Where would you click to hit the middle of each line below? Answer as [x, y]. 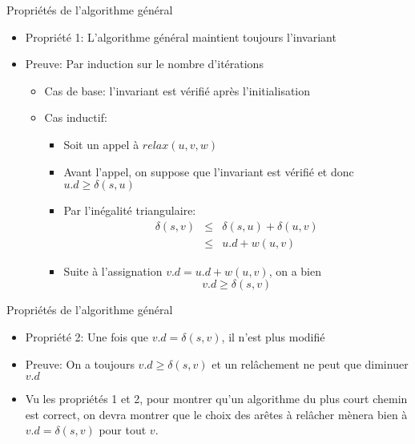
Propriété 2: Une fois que [87, 337]
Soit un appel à [101, 144]
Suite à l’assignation [113, 270]
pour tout [123, 430]
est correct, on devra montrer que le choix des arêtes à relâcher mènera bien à [216, 414]
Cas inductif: [76, 117]
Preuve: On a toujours [80, 363]
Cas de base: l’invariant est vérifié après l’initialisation [177, 90]
